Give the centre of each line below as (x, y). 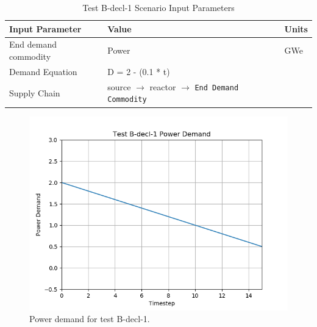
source (119, 86)
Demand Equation (43, 71)
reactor (163, 86)
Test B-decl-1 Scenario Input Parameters (158, 7)
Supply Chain (35, 92)
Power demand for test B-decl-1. (90, 319)
